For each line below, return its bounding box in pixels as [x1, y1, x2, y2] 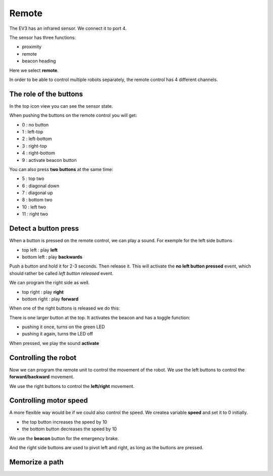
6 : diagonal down [22, 183, 60, 189]
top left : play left [22, 247, 58, 253]
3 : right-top [22, 143, 48, 149]
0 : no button [22, 121, 49, 127]
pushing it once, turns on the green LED [22, 324, 105, 330]
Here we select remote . [9, 67, 59, 73]
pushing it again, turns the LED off [22, 331, 94, 337]
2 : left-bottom [22, 136, 53, 142]
